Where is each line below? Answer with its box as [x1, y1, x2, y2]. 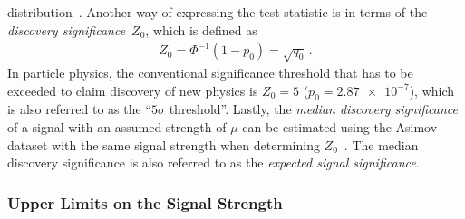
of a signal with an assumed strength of [7, 117, 227, 136]
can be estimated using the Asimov [242, 117, 438, 136]
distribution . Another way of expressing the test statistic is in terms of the [7, 3, 428, 21]
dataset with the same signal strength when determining [7, 135, 320, 154]
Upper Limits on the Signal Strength [7, 191, 283, 214]
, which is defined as [145, 20, 257, 39]
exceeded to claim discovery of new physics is [7, 81, 258, 100]
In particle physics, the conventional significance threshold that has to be [7, 62, 413, 81]
